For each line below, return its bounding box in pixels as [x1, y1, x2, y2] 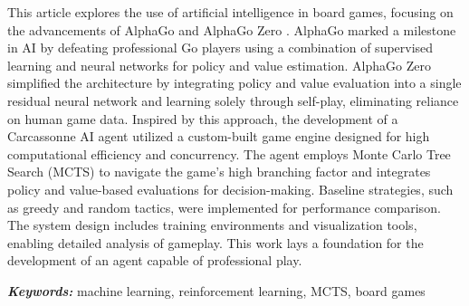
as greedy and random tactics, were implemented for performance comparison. [7, 197, 441, 216]
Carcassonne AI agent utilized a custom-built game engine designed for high [7, 127, 430, 146]
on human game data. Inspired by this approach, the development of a [7, 109, 398, 128]
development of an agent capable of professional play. [7, 251, 302, 270]
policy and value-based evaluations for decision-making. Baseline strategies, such [7, 179, 454, 198]
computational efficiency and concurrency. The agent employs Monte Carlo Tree [7, 144, 451, 163]
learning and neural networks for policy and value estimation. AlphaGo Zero [7, 55, 431, 74]
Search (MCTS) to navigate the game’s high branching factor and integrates [7, 162, 431, 181]
